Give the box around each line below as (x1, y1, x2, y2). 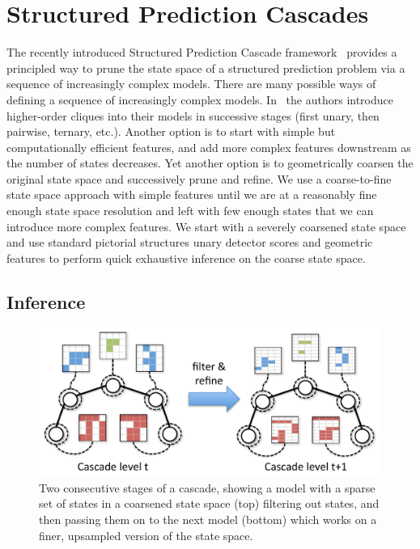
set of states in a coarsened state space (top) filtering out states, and (39, 495, 380, 512)
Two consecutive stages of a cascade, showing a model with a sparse (39, 479, 375, 496)
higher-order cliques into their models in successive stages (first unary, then (6, 107, 380, 124)
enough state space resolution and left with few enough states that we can (6, 202, 374, 219)
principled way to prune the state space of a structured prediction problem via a (6, 59, 405, 76)
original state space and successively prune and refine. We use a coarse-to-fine (6, 170, 392, 187)
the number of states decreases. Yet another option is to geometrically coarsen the (6, 154, 414, 171)
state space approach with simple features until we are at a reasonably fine (6, 186, 377, 203)
